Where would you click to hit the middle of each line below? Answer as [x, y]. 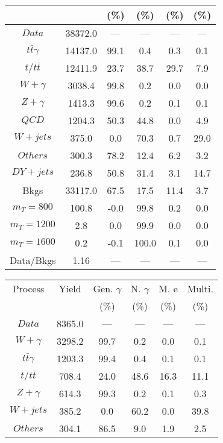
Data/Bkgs [33, 260]
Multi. [200, 288]
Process [28, 288]
